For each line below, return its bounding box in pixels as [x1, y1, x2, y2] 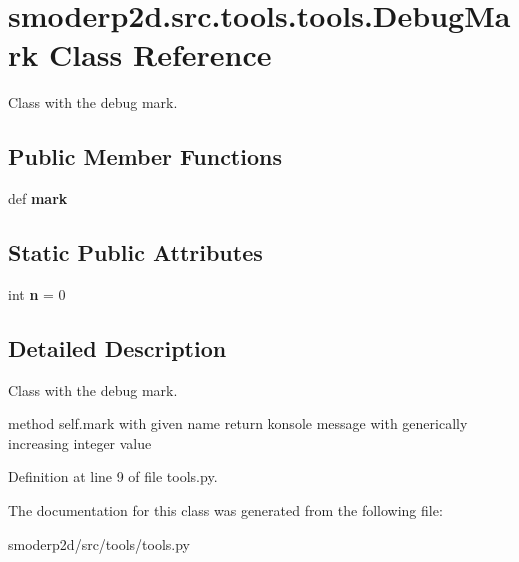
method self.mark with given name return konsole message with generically [8, 413, 468, 434]
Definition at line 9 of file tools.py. [8, 466, 218, 487]
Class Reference [48, 34, 272, 75]
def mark [8, 188, 68, 209]
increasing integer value [8, 432, 152, 453]
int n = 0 [8, 283, 66, 304]
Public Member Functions [8, 141, 282, 172]
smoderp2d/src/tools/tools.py [8, 533, 191, 554]
